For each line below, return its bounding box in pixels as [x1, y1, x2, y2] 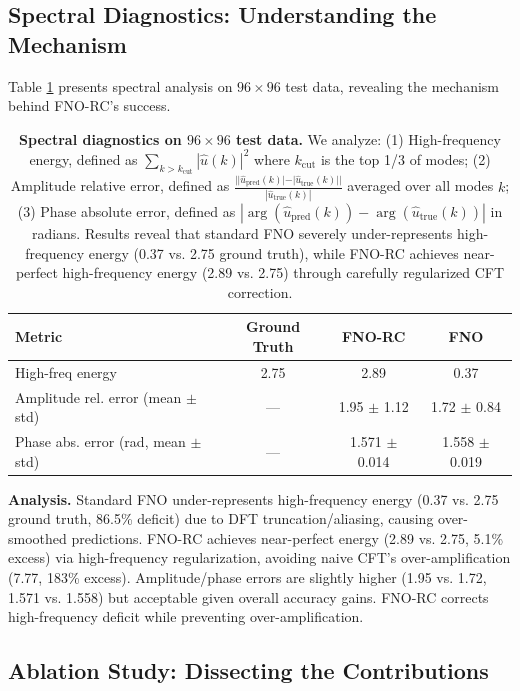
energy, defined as [29, 148, 138, 169]
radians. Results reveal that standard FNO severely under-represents [31, 222, 453, 243]
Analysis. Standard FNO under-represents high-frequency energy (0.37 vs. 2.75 [8, 488, 499, 509]
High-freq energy [15, 361, 117, 382]
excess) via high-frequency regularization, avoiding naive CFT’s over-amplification [8, 547, 511, 568]
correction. [227, 281, 293, 302]
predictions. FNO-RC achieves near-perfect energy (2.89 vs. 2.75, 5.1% [71, 527, 504, 548]
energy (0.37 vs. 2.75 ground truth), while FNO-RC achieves [88, 242, 459, 263]
